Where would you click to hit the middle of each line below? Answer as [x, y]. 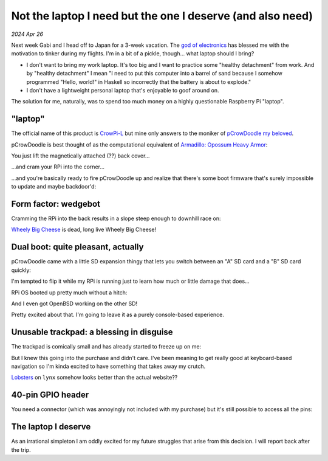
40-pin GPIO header [50, 395]
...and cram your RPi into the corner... [58, 167]
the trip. [21, 449]
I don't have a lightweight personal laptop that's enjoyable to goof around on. [123, 90]
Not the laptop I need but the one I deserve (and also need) [162, 16]
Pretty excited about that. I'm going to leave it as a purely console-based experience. [118, 315]
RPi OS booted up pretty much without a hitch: [69, 293]
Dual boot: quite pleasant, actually [77, 247]
